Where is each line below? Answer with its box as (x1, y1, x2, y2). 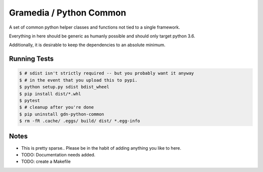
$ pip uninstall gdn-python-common (19, 111, 104, 117)
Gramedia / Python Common (9, 7, 127, 18)
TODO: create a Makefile (21, 158, 71, 165)
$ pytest (19, 98, 40, 103)
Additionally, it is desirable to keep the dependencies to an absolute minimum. (9, 42, 166, 48)
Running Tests (9, 55, 54, 63)
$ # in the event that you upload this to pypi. (19, 77, 138, 83)
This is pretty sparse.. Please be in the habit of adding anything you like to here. (21, 145, 182, 151)
